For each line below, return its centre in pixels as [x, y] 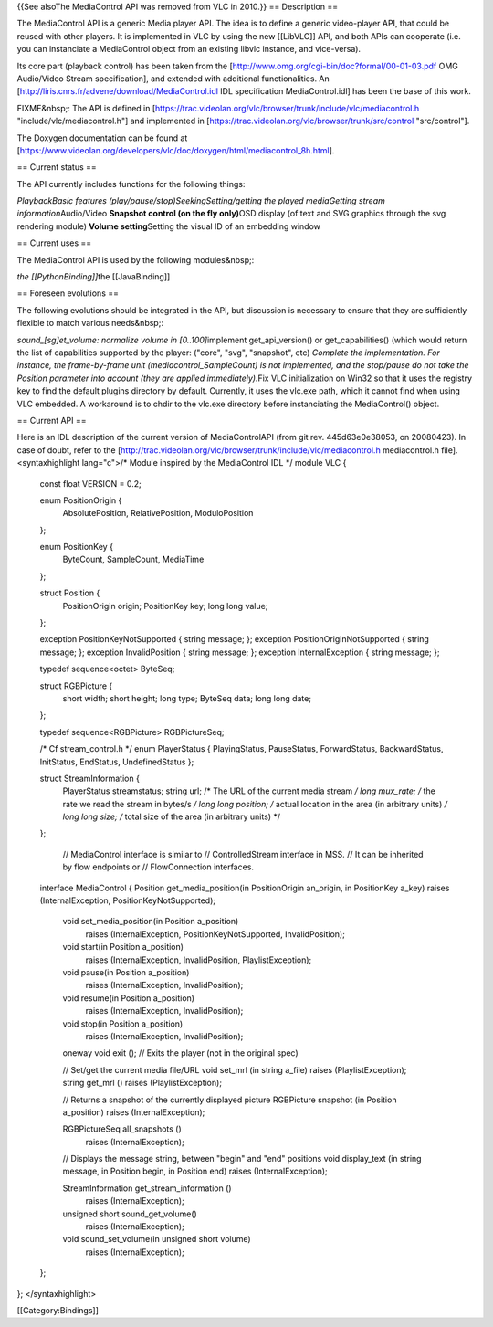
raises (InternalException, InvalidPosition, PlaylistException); [199, 960]
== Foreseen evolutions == [68, 293]
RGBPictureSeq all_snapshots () [122, 1129]
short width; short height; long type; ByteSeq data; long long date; [187, 698]
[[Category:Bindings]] [58, 1310]
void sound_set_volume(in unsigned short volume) [157, 1239]
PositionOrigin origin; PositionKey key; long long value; [165, 606]
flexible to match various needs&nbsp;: [90, 323]
